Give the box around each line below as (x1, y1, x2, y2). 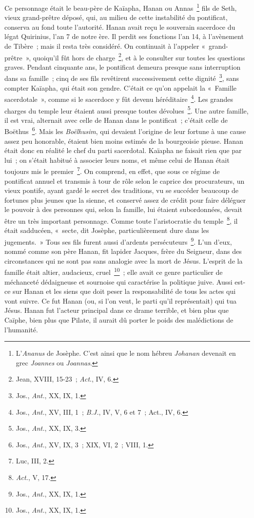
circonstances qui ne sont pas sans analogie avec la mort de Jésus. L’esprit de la (4, 255, 243, 266)
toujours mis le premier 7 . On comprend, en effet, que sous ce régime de (4, 165, 220, 176)
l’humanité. (4, 324, 38, 334)
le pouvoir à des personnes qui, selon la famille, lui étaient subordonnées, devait (4, 204, 242, 214)
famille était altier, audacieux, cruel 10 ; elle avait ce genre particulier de (4, 266, 223, 277)
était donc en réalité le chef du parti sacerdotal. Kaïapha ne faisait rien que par (4, 145, 242, 155)
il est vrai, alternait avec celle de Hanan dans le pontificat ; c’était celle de (4, 115, 228, 125)
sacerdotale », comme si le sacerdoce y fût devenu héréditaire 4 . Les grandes (4, 93, 233, 104)
